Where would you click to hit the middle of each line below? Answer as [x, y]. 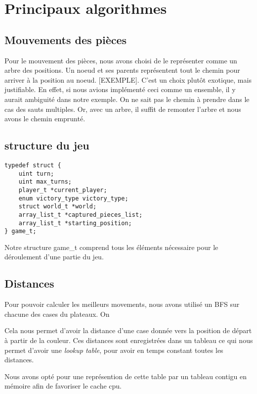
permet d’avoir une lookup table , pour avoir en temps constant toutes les [114, 350]
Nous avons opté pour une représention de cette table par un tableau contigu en [126, 376]
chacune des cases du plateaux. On [57, 314]
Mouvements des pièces [66, 39]
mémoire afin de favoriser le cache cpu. [63, 386]
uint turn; [36, 173]
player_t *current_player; [63, 190]
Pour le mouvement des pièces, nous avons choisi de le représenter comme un [121, 60]
